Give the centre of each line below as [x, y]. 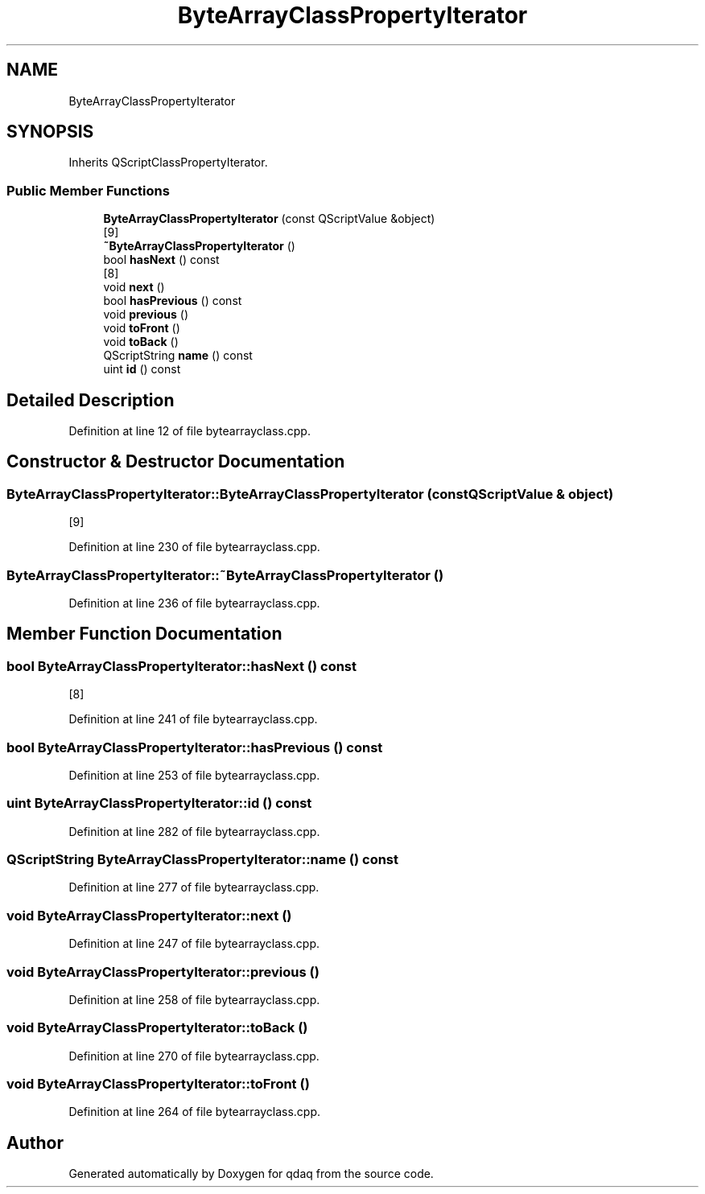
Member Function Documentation [144, 634]
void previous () [146, 315]
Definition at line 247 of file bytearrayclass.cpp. [194, 944]
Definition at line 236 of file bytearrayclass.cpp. [194, 603]
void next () [134, 287]
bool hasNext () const [161, 260]
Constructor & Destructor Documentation [176, 462]
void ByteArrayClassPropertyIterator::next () [149, 915]
